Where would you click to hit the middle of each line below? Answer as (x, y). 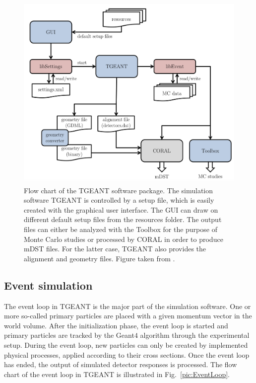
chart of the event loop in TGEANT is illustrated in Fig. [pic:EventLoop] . (117, 374)
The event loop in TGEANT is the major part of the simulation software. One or (128, 306)
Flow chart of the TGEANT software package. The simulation (119, 190)
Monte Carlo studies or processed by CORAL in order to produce (124, 239)
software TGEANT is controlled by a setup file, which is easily (119, 200)
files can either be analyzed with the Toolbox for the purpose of (121, 229)
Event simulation (48, 285)
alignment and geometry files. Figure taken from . (99, 258)
